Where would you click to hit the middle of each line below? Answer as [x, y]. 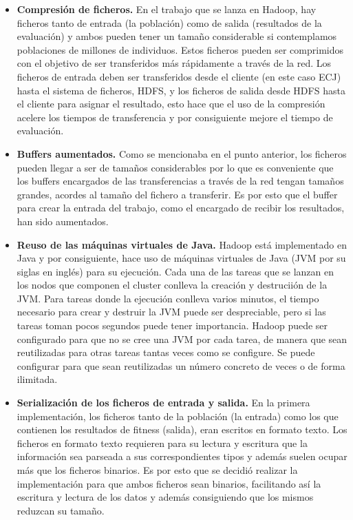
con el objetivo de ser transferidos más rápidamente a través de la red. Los [174, 63]
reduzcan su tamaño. [61, 510]
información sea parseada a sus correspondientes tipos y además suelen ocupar [182, 456]
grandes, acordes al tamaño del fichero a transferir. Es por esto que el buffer [177, 194]
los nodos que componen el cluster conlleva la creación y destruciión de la [172, 285]
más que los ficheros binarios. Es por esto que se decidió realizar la [157, 470]
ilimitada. [37, 379]
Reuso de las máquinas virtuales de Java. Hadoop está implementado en [182, 244]
